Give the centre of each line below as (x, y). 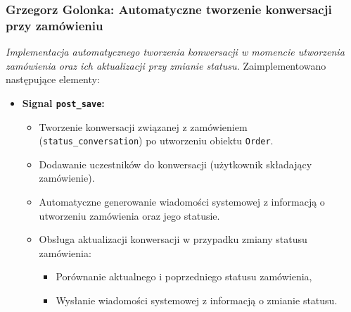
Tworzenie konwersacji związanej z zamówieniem (143, 126)
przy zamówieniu (55, 25)
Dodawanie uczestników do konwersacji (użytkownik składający (175, 164)
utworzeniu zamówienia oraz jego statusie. (129, 215)
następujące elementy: (53, 79)
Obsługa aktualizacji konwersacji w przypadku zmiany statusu (173, 239)
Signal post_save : (63, 102)
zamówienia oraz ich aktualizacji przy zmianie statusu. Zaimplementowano (166, 65)
